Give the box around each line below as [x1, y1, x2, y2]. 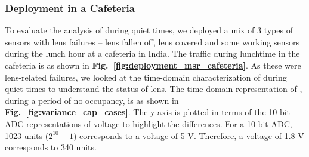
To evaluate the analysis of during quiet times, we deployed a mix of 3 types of [5, 24, 293, 36]
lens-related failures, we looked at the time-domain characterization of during [5, 70, 287, 83]
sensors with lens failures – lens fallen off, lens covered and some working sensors [5, 35, 300, 48]
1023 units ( [5, 129, 49, 141]
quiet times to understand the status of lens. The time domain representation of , [5, 82, 302, 95]
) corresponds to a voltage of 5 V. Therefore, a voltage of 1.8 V [73, 129, 304, 141]
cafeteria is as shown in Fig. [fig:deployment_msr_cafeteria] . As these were [5, 59, 301, 71]
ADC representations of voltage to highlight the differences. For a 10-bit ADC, [5, 117, 292, 130]
